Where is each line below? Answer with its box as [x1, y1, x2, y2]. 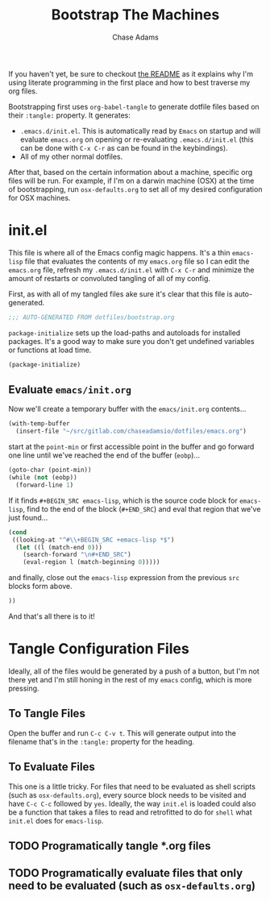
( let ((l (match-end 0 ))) [15, 543, 103, 551]
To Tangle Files [8, 707, 86, 720]
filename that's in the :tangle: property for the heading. [8, 736, 195, 746]
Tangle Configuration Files [8, 640, 189, 658]
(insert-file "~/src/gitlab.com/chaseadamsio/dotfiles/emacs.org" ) [15, 427, 247, 436]
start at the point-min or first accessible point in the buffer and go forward [8, 442, 255, 452]
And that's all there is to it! [8, 612, 95, 621]
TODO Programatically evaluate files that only [8, 866, 243, 880]
